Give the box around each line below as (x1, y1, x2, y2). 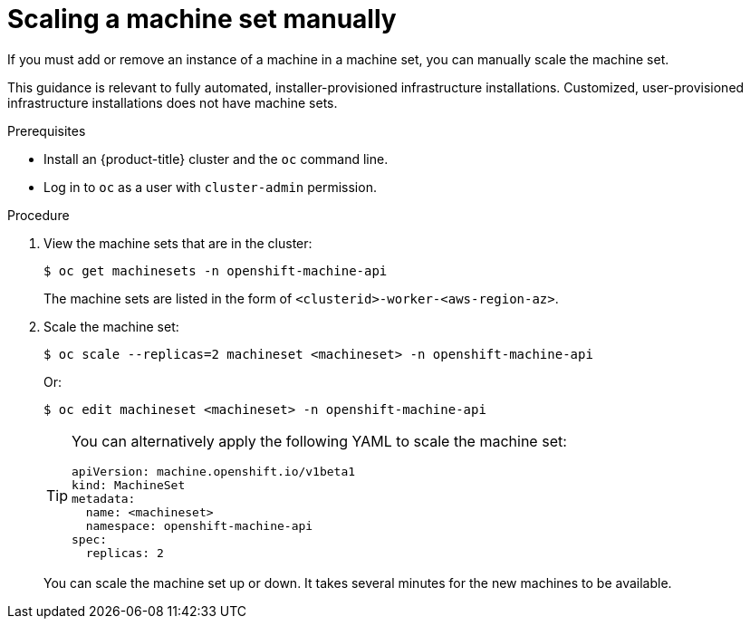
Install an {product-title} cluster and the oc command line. (43, 150, 389, 167)
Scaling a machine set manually (7, 4, 397, 34)
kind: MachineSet (72, 477, 186, 492)
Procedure (7, 207, 70, 223)
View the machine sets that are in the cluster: (43, 235, 312, 251)
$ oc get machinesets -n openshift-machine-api (43, 263, 388, 278)
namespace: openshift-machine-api (85, 518, 313, 533)
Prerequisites (7, 122, 86, 139)
